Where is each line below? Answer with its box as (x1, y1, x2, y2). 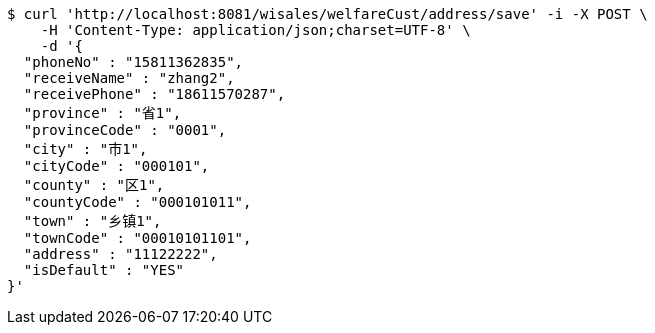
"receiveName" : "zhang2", (23, 70, 235, 86)
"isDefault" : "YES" (23, 262, 185, 278)
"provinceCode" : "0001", (23, 122, 227, 138)
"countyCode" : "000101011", (23, 194, 252, 210)
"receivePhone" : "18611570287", (23, 86, 286, 102)
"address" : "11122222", (23, 246, 218, 262)
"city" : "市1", (23, 141, 148, 157)
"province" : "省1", (23, 105, 182, 121)
